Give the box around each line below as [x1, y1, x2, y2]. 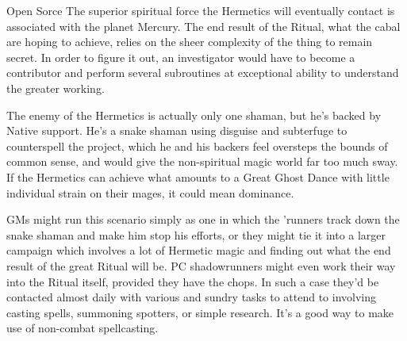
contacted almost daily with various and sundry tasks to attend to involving [6, 289, 376, 305]
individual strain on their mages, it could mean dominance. [6, 184, 294, 201]
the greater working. [6, 79, 105, 96]
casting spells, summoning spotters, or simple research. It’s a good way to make [6, 304, 394, 320]
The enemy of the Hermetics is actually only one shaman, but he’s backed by [6, 106, 382, 123]
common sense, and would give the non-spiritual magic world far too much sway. [6, 153, 398, 170]
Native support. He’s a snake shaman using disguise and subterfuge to [6, 122, 347, 139]
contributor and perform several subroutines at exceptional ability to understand [6, 64, 399, 81]
